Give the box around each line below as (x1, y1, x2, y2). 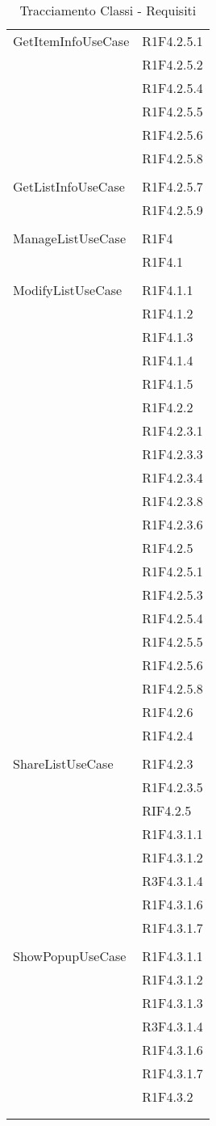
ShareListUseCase (13, 754, 114, 773)
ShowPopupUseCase (13, 947, 127, 965)
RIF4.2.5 (142, 801, 192, 820)
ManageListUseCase (13, 229, 127, 247)
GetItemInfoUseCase (13, 32, 130, 50)
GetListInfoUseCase (13, 177, 125, 196)
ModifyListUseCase (13, 280, 123, 299)
